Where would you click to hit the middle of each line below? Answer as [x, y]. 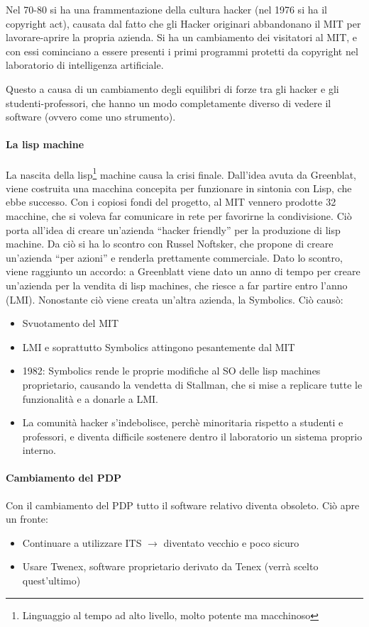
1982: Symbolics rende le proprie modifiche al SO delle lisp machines [171, 371]
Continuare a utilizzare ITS [82, 542]
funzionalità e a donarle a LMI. [90, 398]
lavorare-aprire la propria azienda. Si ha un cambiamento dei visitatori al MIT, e [182, 37]
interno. [39, 450]
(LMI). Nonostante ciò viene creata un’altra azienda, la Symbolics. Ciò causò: [175, 299]
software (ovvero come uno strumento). [91, 117]
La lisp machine [45, 144]
